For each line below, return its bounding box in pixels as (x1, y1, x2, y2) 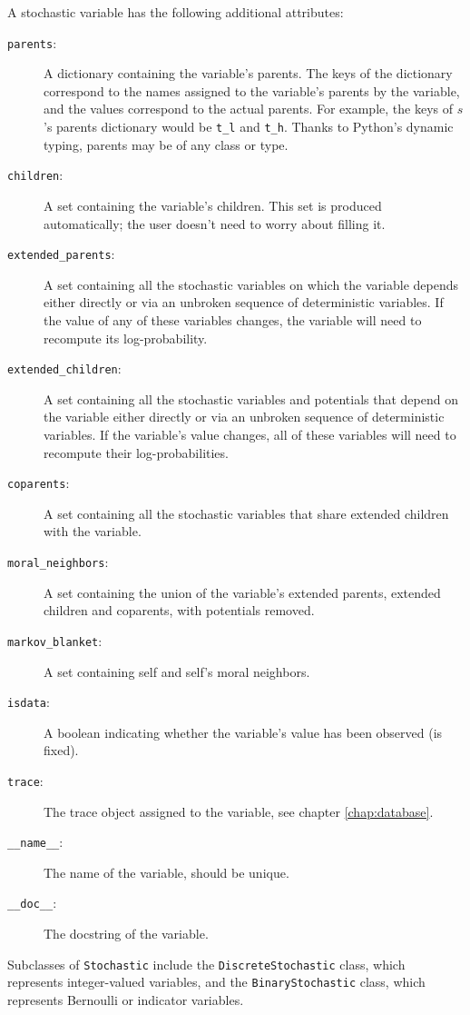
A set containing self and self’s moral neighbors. (44, 662, 310, 681)
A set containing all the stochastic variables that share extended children (44, 503, 449, 522)
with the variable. (44, 522, 142, 541)
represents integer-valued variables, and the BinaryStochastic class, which (7, 972, 426, 991)
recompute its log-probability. (44, 328, 208, 347)
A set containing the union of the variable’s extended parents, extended (44, 582, 441, 602)
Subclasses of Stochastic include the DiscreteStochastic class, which (7, 954, 406, 973)
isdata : (7, 692, 50, 711)
